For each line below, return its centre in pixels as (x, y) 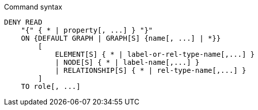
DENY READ (23, 22)
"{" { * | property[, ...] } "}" (87, 30)
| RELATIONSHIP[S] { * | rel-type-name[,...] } (151, 70)
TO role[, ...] (51, 86)
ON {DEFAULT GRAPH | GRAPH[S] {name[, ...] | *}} (121, 38)
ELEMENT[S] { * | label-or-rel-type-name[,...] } (155, 54)
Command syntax (33, 7)
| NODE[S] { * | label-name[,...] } (127, 62)
